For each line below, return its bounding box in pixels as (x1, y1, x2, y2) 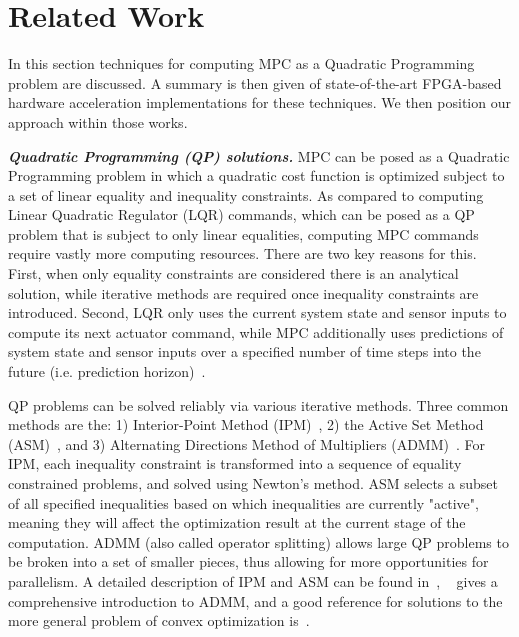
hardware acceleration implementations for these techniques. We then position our (8, 92, 511, 113)
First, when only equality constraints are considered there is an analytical (8, 263, 459, 284)
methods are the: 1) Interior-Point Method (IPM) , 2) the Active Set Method (8, 414, 484, 435)
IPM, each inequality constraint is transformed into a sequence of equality (8, 453, 462, 474)
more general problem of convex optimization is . (8, 610, 310, 631)
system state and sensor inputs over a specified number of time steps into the (8, 341, 481, 362)
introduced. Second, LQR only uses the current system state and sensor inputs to (8, 302, 507, 323)
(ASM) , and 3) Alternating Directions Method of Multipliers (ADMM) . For (8, 433, 485, 454)
